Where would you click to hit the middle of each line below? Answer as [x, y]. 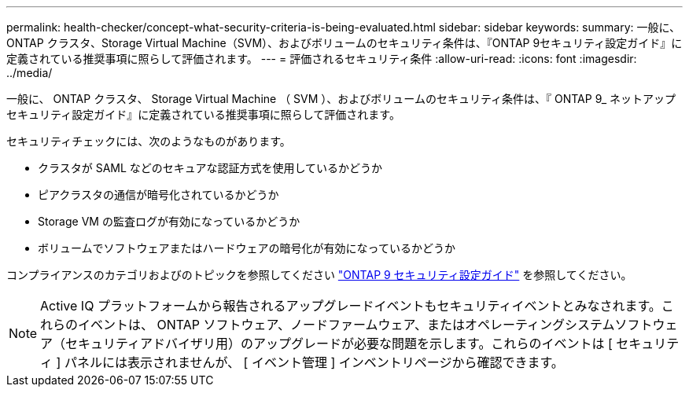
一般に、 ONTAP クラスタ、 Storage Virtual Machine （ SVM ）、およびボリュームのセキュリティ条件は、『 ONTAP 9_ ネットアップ [341, 99]
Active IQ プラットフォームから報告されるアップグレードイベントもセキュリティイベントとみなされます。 [351, 306]
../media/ [29, 73]
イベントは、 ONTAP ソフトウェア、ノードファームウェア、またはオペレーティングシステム [346, 325]
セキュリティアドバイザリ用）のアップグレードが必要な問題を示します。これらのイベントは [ [339, 343]
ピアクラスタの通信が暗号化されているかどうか [158, 195]
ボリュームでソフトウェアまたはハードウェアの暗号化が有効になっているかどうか [247, 248]
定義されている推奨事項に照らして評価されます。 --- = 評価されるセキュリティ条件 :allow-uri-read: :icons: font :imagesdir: [322, 59]
